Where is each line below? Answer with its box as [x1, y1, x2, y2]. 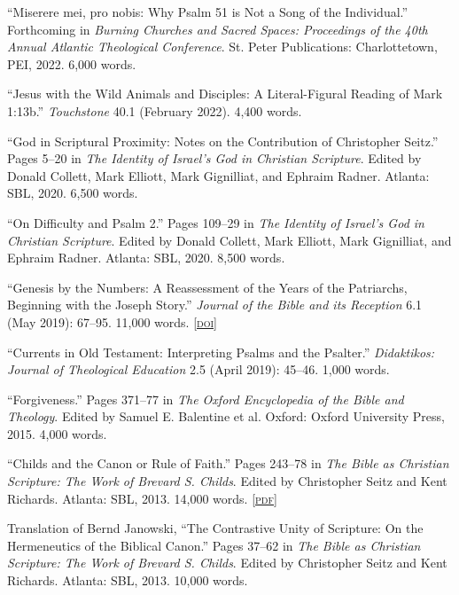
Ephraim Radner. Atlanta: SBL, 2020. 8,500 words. [7, 248, 285, 267]
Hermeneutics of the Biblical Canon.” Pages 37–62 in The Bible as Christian [7, 536, 421, 554]
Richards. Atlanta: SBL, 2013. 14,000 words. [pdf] [7, 489, 277, 507]
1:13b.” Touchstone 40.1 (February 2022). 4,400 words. [7, 101, 302, 120]
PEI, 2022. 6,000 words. [7, 54, 136, 73]
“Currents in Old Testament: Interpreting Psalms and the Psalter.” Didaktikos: [7, 342, 435, 361]
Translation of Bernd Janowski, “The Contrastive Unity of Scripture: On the [7, 519, 424, 537]
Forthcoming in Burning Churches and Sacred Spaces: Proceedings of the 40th [7, 20, 428, 38]
